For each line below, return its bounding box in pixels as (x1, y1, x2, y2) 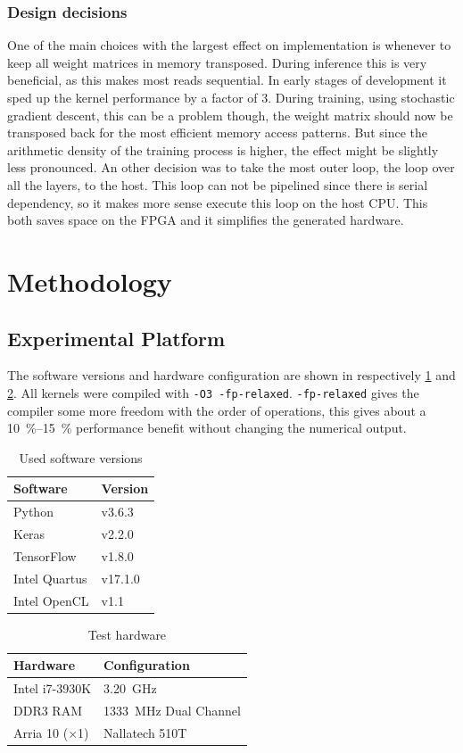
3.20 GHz (103, 679, 157, 698)
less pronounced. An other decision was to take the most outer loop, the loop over (7, 158, 455, 177)
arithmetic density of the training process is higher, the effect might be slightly (7, 140, 439, 159)
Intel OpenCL (13, 591, 89, 609)
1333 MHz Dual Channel (103, 700, 241, 719)
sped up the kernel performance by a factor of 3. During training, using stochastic (7, 88, 455, 106)
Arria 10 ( (13, 723, 69, 741)
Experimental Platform (7, 324, 226, 352)
